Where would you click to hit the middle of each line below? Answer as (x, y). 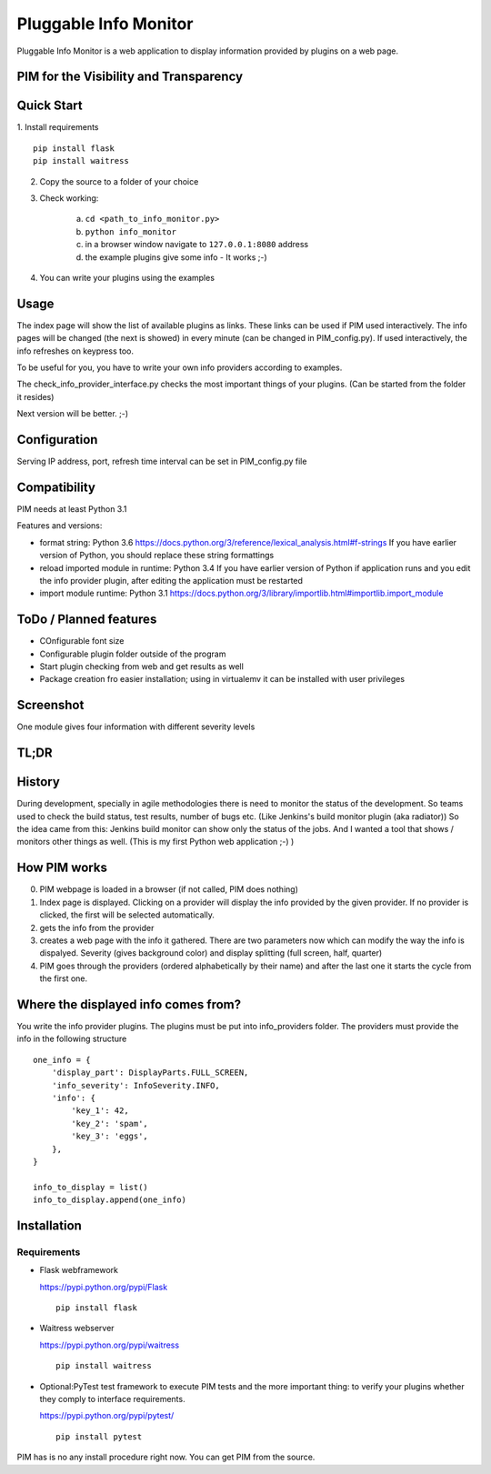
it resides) (35, 396)
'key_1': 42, (100, 1111)
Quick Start (50, 106)
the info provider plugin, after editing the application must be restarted (171, 581)
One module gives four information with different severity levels (136, 727)
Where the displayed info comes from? (129, 1004)
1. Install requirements (58, 127)
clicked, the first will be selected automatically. (127, 915)
